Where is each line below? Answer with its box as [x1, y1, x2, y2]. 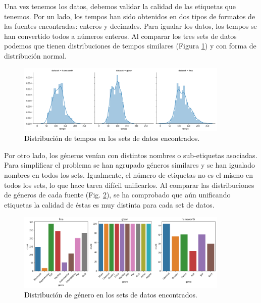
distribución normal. [4, 50, 67, 61]
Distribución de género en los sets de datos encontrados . [24, 289, 197, 300]
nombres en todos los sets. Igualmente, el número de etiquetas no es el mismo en [4, 170, 253, 180]
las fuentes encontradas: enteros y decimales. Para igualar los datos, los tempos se [4, 21, 257, 31]
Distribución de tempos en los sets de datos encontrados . [24, 133, 200, 143]
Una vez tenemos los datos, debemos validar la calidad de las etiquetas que [4, 1, 236, 11]
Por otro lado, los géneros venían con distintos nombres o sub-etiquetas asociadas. [4, 149, 257, 160]
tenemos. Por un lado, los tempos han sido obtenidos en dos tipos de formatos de [4, 11, 255, 21]
